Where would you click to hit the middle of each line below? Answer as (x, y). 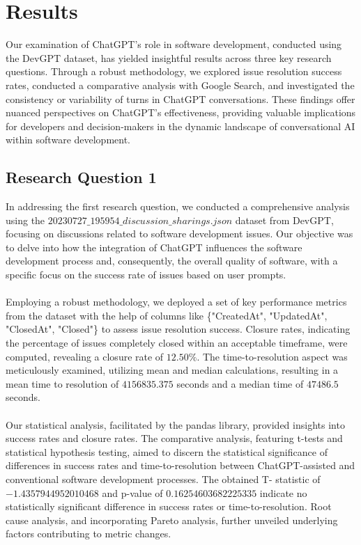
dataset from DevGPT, (284, 220)
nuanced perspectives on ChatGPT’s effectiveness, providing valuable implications (181, 112)
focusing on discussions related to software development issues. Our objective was (179, 234)
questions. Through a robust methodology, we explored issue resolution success (174, 71)
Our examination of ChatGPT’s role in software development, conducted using (174, 44)
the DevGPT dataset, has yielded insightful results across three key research (169, 57)
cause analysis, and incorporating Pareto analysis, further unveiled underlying (172, 520)
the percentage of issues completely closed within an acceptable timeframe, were (177, 343)
